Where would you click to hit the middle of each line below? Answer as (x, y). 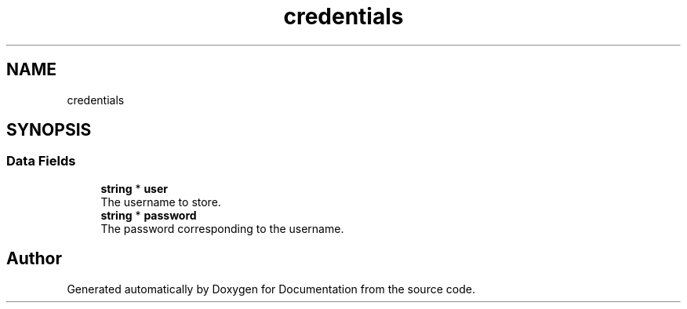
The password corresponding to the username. (222, 228)
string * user (134, 188)
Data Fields (41, 161)
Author (34, 259)
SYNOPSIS (49, 130)
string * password (149, 215)
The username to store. (161, 202)
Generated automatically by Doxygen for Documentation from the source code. (271, 289)
